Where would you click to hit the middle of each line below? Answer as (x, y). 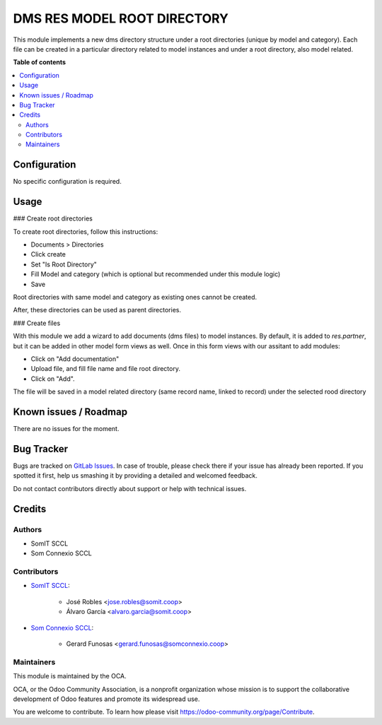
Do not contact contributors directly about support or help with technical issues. (130, 488)
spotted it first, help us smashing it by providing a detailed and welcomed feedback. (135, 476)
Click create (48, 254)
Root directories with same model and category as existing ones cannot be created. (135, 297)
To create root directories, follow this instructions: (86, 231)
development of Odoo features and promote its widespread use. (106, 699)
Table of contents (40, 62)
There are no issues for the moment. (66, 429)
